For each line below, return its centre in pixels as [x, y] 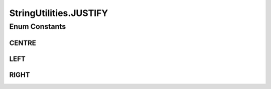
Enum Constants [38, 26]
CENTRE [23, 43]
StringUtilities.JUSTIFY [59, 13]
